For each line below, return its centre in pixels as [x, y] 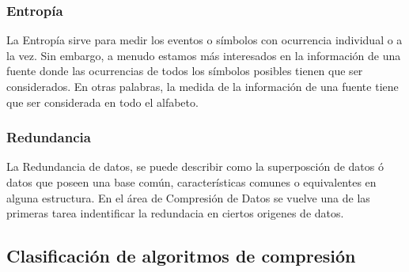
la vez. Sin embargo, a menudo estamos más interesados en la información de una [204, 55]
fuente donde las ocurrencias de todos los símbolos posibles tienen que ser [185, 71]
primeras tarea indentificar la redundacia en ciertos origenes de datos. [175, 213]
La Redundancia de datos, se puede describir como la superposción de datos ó [195, 166]
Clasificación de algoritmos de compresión [181, 256]
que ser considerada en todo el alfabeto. [102, 102]
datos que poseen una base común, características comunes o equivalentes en [191, 182]
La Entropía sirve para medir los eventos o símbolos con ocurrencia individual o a [204, 40]
